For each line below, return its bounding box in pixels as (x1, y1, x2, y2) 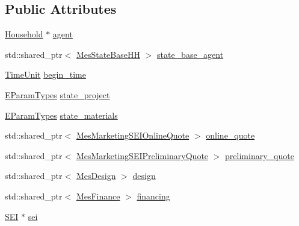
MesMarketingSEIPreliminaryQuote (76, 149, 209, 162)
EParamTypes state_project (5, 88, 110, 101)
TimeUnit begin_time (5, 68, 86, 81)
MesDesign (76, 169, 116, 182)
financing (137, 189, 170, 202)
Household (5, 28, 43, 40)
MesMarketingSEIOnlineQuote (76, 129, 190, 142)
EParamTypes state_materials (5, 108, 118, 121)
